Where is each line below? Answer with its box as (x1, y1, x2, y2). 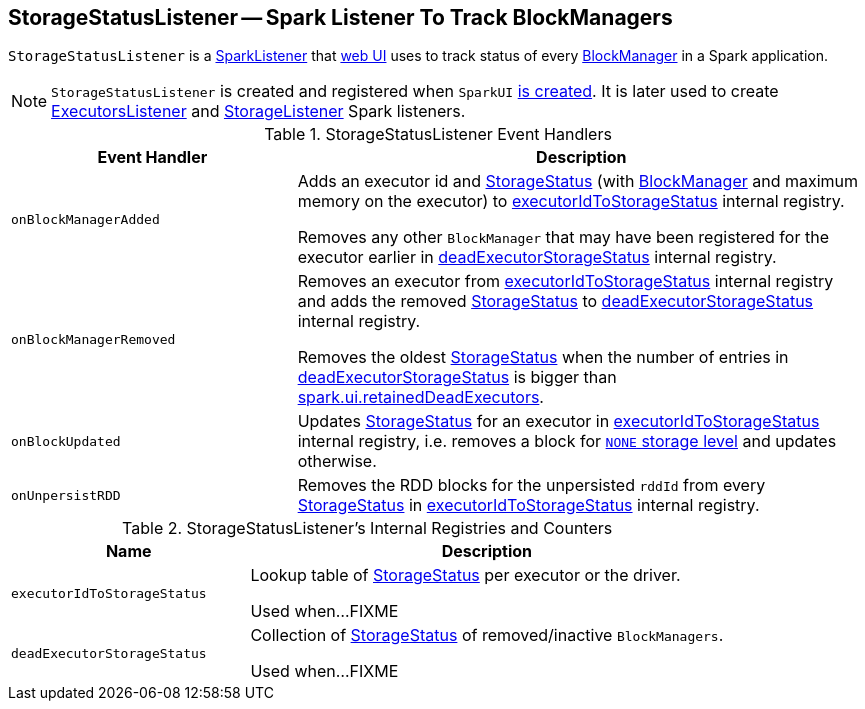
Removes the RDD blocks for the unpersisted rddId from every (297, 475, 766, 496)
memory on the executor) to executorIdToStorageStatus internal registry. (297, 191, 845, 212)
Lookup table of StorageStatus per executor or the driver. (250, 565, 681, 586)
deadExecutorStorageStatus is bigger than (297, 367, 617, 388)
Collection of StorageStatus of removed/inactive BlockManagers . (250, 625, 724, 646)
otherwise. (297, 451, 377, 472)
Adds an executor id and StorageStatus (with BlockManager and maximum (297, 171, 859, 192)
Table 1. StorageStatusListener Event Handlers (264, 124, 612, 145)
